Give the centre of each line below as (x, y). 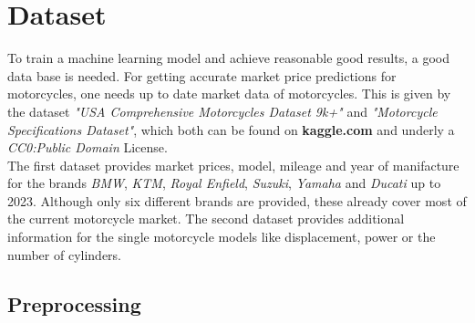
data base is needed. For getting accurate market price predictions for (202, 75)
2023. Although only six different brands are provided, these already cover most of (237, 200)
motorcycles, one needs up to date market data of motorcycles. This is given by (229, 94)
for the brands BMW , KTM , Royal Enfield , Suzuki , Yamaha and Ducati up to (224, 183)
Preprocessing (74, 303)
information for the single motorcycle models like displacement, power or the (222, 237)
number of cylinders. (65, 254)
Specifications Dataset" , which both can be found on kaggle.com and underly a (231, 129)
